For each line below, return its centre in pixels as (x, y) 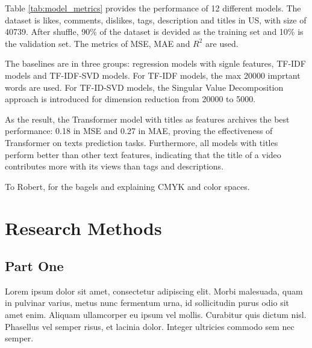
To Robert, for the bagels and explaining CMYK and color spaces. (127, 186)
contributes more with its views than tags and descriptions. (114, 166)
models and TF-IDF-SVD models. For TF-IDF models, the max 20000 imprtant (153, 75)
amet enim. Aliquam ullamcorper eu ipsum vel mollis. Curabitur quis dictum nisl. (156, 315)
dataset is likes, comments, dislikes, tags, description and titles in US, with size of (156, 20)
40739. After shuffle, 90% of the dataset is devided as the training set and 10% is (154, 32)
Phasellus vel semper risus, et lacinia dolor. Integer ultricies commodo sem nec (150, 326)
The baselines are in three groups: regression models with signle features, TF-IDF (155, 63)
